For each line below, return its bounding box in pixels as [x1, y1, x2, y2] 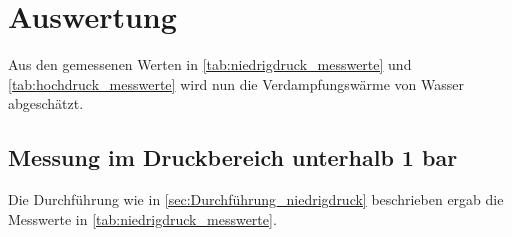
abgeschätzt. [8, 93, 84, 114]
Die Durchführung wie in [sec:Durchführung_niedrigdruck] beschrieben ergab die [8, 189, 504, 210]
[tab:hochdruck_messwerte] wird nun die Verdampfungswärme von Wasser [8, 73, 465, 94]
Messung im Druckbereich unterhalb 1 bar [8, 142, 458, 173]
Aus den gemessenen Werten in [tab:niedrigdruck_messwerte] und [8, 54, 412, 75]
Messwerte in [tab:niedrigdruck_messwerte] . [8, 208, 277, 229]
